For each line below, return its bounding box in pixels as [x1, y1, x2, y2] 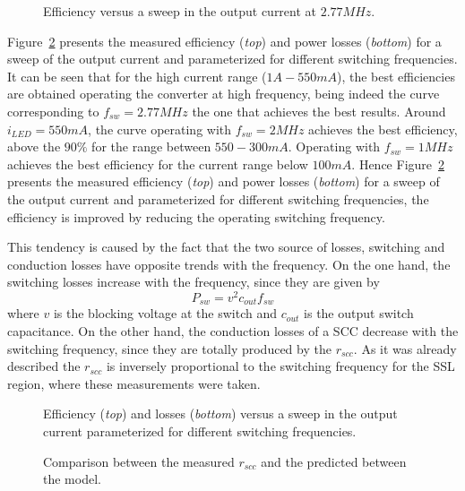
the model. [43, 469, 101, 488]
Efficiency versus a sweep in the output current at [43, 2, 317, 20]
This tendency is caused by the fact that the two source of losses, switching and [7, 237, 445, 256]
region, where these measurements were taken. [7, 374, 261, 392]
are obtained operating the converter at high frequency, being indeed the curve [7, 84, 440, 103]
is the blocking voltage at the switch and [53, 304, 277, 323]
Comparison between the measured [43, 452, 235, 470]
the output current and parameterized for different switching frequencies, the [7, 189, 429, 208]
